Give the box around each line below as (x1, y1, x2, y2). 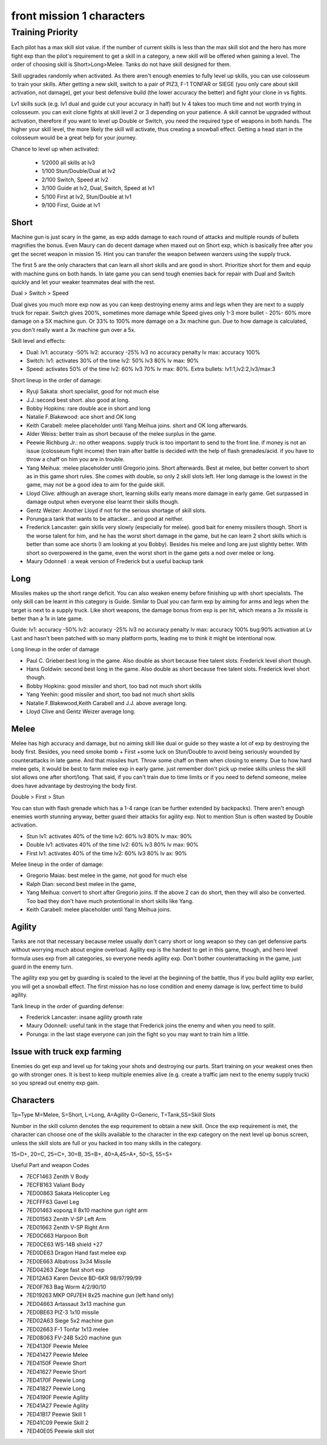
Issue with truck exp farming (11, 1046, 122, 1057)
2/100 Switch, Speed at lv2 (41, 176, 109, 183)
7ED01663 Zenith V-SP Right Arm (26, 1223, 110, 1231)
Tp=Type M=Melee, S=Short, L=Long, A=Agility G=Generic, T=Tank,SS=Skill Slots (11, 1111, 216, 1118)
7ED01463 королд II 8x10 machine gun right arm (26, 1206, 148, 1214)
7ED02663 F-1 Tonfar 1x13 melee (26, 1325, 109, 1333)
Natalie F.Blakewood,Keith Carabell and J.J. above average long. (26, 699, 187, 706)
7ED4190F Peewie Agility (26, 1393, 89, 1401)
